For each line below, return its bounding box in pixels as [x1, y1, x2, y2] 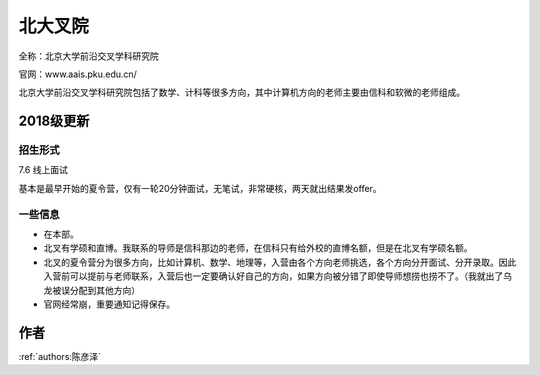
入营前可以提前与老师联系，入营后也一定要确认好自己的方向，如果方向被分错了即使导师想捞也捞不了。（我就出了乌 [43, 270, 512, 282]
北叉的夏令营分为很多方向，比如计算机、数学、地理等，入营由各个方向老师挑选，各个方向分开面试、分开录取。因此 [43, 256, 517, 268]
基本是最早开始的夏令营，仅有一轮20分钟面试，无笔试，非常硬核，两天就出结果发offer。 [18, 182, 382, 194]
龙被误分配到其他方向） [43, 284, 140, 296]
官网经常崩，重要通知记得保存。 [43, 298, 175, 310]
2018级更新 [18, 113, 90, 130]
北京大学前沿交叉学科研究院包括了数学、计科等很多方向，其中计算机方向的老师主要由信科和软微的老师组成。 [18, 86, 465, 99]
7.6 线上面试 [18, 164, 69, 176]
